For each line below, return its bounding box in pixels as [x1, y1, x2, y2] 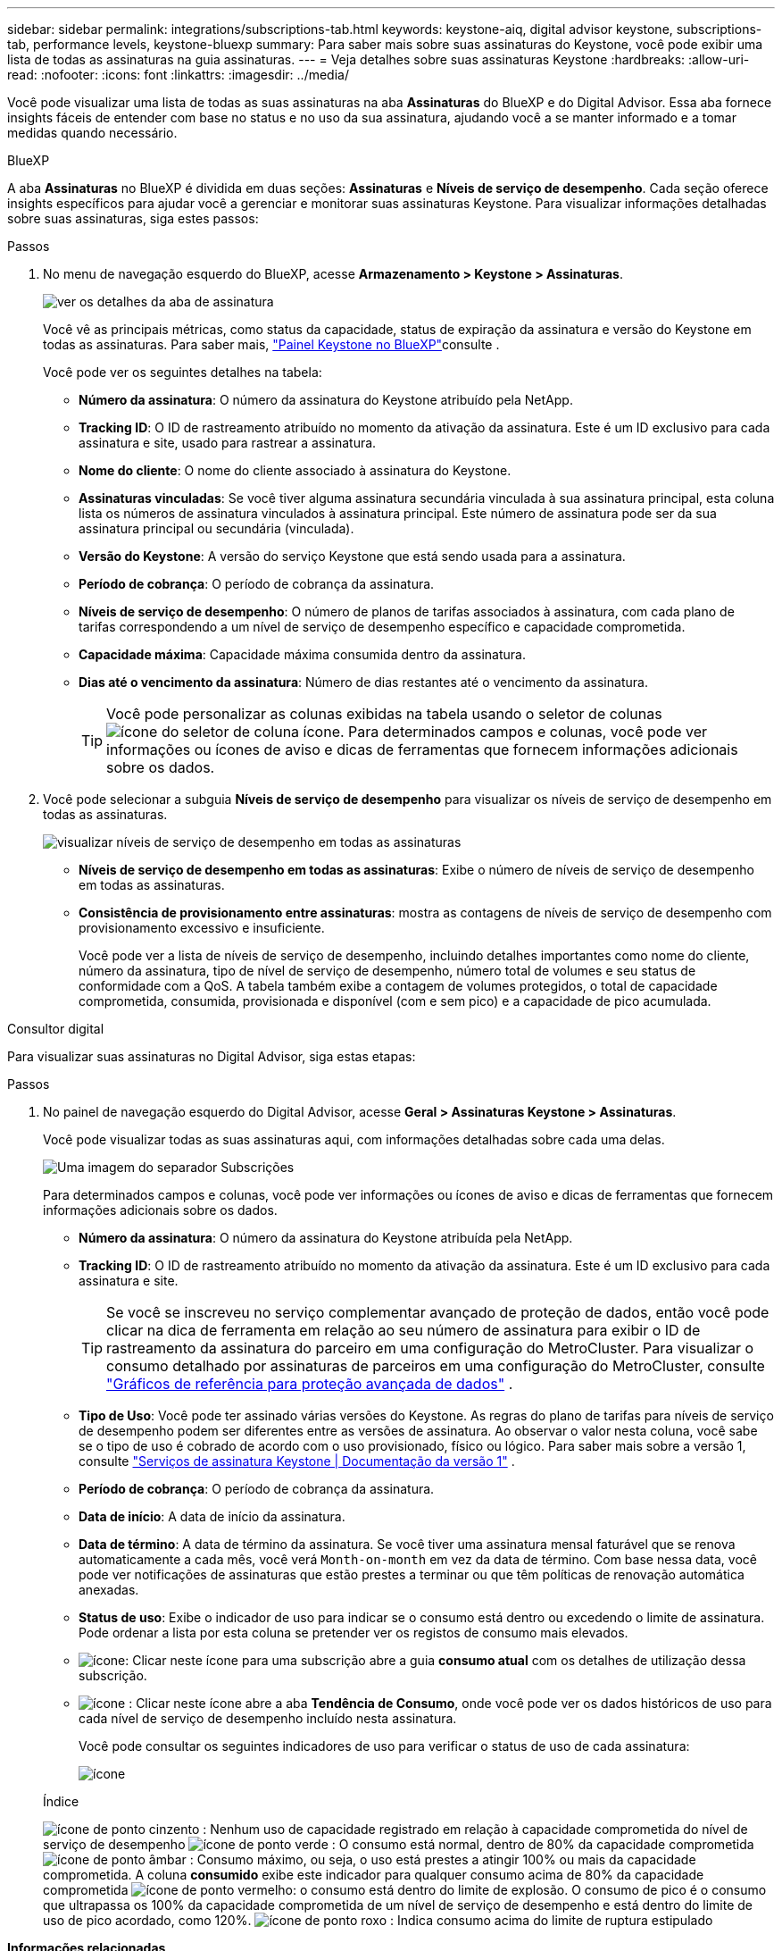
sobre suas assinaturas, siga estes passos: [7, 211, 259, 226]
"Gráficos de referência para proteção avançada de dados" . [106, 1375, 513, 1393]
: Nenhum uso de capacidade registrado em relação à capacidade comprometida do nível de [203, 1821, 748, 1837]
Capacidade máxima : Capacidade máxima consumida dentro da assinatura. [79, 647, 526, 662]
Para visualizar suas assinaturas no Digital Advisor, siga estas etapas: [7, 1049, 416, 1064]
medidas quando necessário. [7, 125, 178, 140]
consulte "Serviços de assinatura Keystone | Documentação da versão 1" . [79, 1453, 515, 1469]
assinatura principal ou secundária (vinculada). [79, 521, 354, 536]
